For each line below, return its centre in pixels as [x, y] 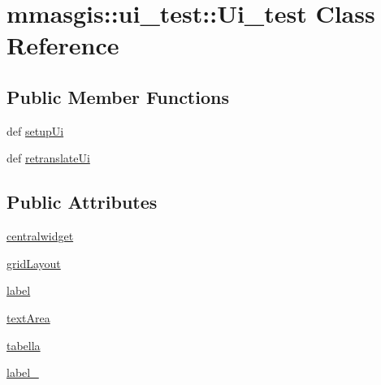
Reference [63, 45]
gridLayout [34, 263]
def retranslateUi [48, 158]
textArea [28, 317]
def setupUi [35, 130]
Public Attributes [82, 202]
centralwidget [40, 236]
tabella [24, 345]
